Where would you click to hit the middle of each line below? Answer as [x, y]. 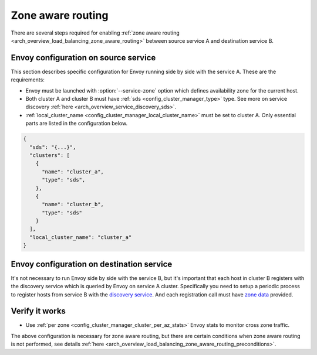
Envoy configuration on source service [83, 58]
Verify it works [38, 311]
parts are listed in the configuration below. [77, 124]
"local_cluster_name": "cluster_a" [81, 237]
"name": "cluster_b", [73, 204]
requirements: [28, 80]
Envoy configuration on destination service [92, 264]
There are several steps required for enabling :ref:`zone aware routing [95, 33]
